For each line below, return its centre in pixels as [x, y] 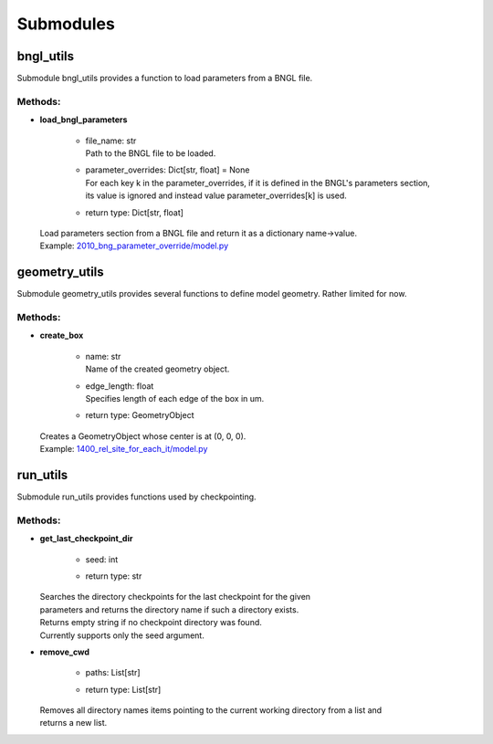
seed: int [102, 559]
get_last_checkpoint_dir [86, 539]
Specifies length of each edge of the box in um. [175, 398]
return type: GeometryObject [140, 415]
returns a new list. [73, 723]
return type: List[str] [123, 689]
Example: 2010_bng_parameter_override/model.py [134, 246]
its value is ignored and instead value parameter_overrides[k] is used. [216, 195]
